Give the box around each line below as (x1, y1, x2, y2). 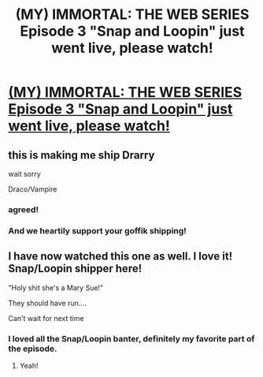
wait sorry (8, 170, 41, 178)
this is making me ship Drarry (8, 148, 155, 162)
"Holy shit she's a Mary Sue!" (8, 282, 104, 293)
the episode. (8, 343, 57, 354)
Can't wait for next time (8, 313, 84, 323)
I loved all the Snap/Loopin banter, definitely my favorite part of (8, 333, 255, 344)
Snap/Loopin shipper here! (8, 262, 143, 275)
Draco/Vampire (8, 185, 57, 194)
